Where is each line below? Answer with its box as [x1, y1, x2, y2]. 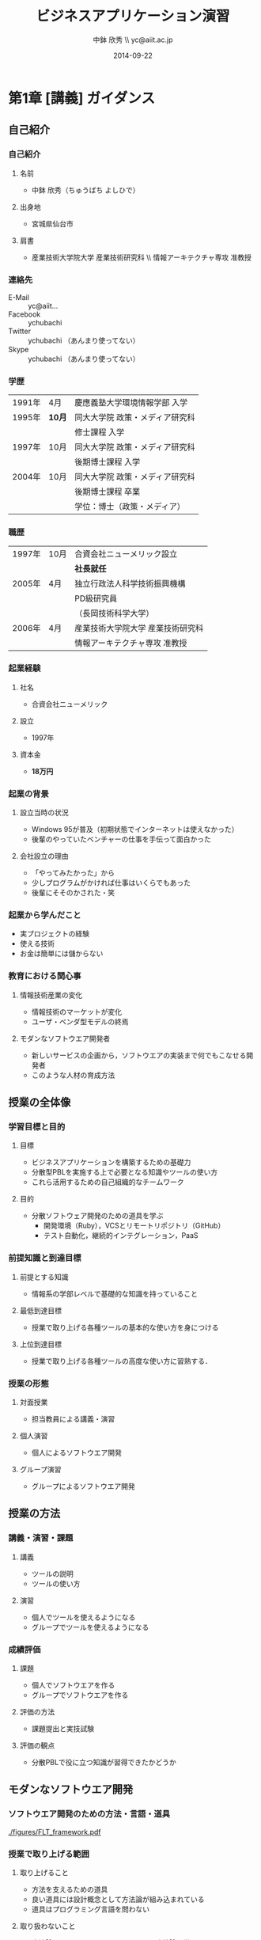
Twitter [8, 326, 32, 336]
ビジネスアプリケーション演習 [36, 7, 230, 25]
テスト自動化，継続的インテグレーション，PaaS [43, 1231, 199, 1240]
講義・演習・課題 [8, 1532, 74, 1543]
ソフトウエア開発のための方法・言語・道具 [8, 1809, 171, 1820]
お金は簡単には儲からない [19, 949, 104, 959]
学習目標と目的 [8, 1122, 66, 1133]
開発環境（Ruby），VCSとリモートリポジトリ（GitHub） [43, 1221, 225, 1231]
